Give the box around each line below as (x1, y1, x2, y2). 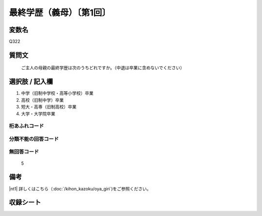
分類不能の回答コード (9, 136, 59, 142)
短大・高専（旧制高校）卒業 (21, 104, 77, 110)
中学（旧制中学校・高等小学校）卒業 (21, 90, 94, 96)
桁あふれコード (9, 123, 44, 129)
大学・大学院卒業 (21, 110, 55, 116)
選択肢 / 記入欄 (9, 77, 53, 86)
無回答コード (9, 148, 39, 155)
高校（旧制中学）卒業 (21, 97, 64, 103)
